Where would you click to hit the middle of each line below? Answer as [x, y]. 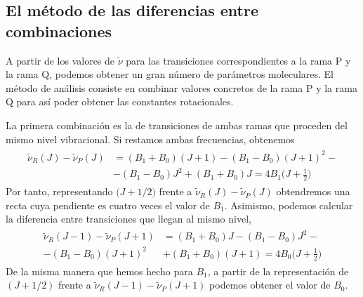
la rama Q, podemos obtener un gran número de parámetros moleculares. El [170, 74]
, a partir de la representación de [278, 271]
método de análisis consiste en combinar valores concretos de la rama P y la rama [181, 87]
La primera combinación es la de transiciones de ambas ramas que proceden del [177, 125]
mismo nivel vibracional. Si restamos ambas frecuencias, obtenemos [150, 139]
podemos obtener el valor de [270, 285]
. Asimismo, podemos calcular [289, 205]
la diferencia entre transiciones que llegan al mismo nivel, [128, 219]
